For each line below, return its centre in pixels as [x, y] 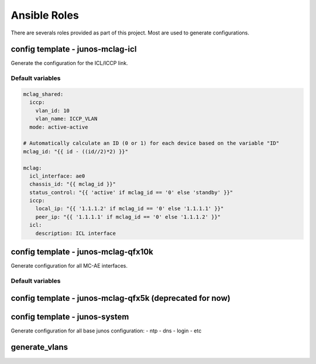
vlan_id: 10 [53, 110]
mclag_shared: [43, 94]
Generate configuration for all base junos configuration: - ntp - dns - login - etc [106, 331]
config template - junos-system [70, 316]
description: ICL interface [76, 233]
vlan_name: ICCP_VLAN [66, 119]
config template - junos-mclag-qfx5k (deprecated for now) [121, 298]
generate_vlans [39, 347]
